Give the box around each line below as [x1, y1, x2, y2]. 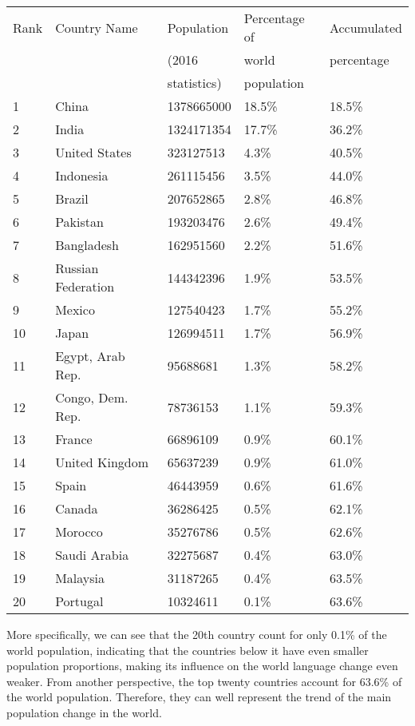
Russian [55, 259, 99, 277]
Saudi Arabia [55, 545, 129, 564]
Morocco [55, 522, 103, 541]
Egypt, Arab [55, 347, 125, 365]
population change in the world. [6, 704, 162, 720]
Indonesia [55, 166, 109, 184]
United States [55, 143, 132, 161]
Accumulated [329, 18, 402, 37]
